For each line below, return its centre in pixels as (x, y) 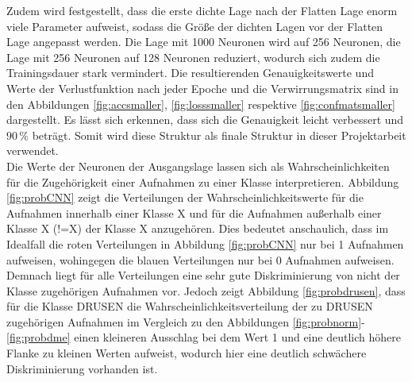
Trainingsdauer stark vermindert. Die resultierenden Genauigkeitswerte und (190, 73)
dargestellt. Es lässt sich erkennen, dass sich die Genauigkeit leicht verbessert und (205, 120)
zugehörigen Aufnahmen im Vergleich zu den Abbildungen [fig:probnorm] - (186, 321)
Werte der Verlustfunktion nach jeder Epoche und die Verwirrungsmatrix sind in (202, 88)
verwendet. (33, 150)
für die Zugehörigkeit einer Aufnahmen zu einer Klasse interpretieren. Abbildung (203, 181)
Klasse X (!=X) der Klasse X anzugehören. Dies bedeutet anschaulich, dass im (198, 228)
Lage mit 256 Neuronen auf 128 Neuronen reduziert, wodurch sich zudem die (193, 57)
